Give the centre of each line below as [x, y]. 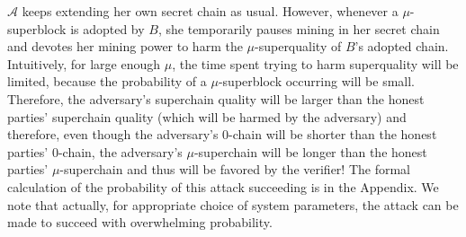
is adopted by [108, 28]
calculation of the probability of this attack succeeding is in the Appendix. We [223, 186]
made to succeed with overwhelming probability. [140, 222]
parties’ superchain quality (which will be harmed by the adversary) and [207, 116]
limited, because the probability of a [107, 81]
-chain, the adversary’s [120, 151]
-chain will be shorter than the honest [333, 134]
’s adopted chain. [402, 46]
